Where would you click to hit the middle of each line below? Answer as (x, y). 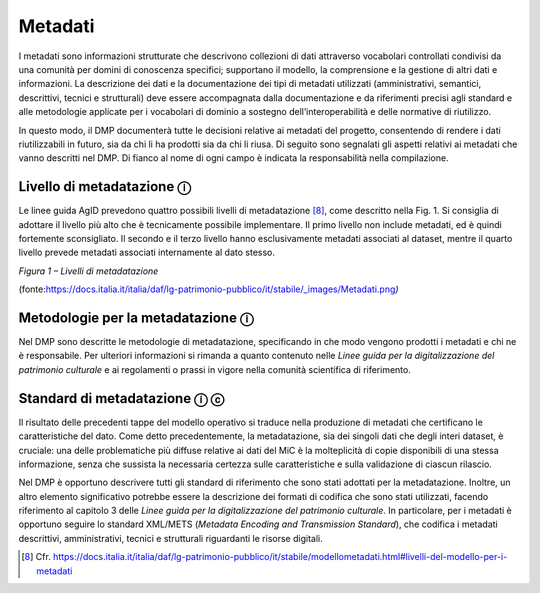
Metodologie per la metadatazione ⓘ (136, 317)
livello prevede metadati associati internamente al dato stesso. (146, 252)
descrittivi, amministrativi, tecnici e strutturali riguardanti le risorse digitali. (171, 538)
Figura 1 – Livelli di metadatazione (88, 271)
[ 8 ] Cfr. (36, 557)
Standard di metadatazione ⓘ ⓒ (121, 398)
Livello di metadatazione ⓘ (105, 186)
